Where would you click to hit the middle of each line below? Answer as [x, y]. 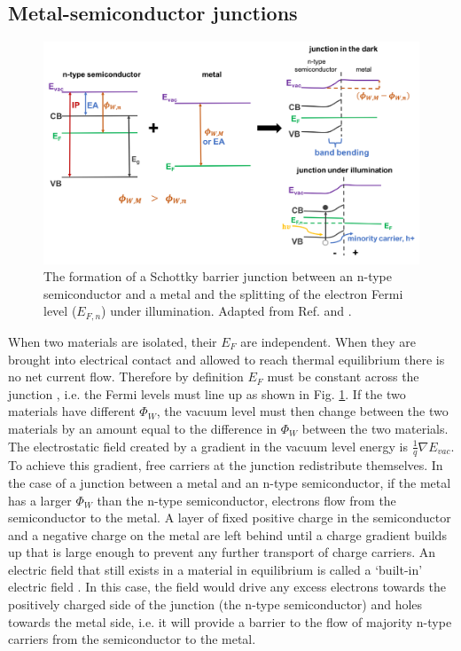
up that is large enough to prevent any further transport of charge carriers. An [222, 552]
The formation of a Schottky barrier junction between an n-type [218, 276]
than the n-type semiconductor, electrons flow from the [246, 500]
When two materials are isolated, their [113, 341]
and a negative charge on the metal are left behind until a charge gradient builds [227, 534]
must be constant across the [343, 376]
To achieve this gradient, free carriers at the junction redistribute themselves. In [226, 465]
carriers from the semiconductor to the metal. [132, 639]
